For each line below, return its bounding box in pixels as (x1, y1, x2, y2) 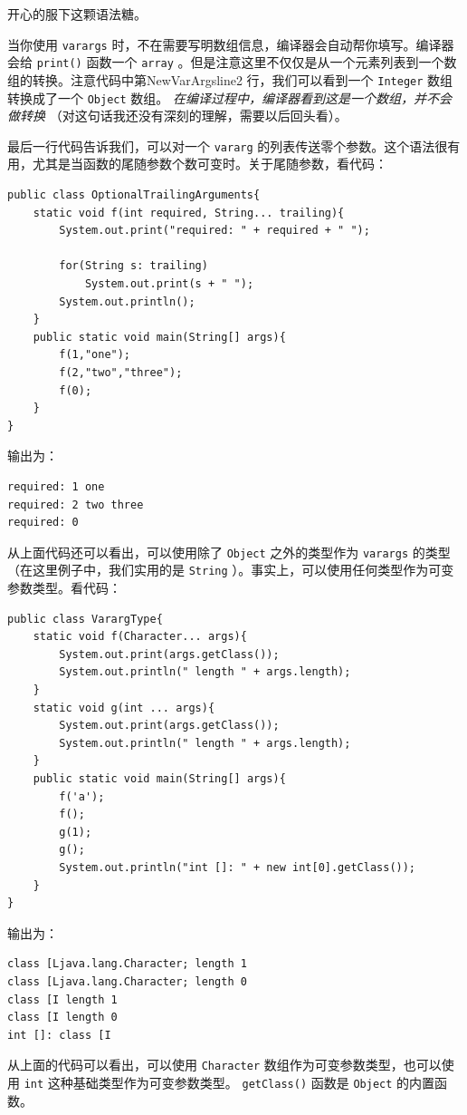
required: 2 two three (7, 498, 144, 511)
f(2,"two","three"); (59, 366, 183, 379)
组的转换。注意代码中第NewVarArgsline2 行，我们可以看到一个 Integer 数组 (7, 70, 453, 89)
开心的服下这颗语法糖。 (7, 5, 147, 23)
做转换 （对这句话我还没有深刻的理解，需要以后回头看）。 (7, 106, 348, 125)
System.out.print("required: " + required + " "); (59, 224, 370, 238)
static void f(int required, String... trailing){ (33, 206, 345, 219)
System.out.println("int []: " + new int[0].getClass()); (59, 860, 416, 874)
